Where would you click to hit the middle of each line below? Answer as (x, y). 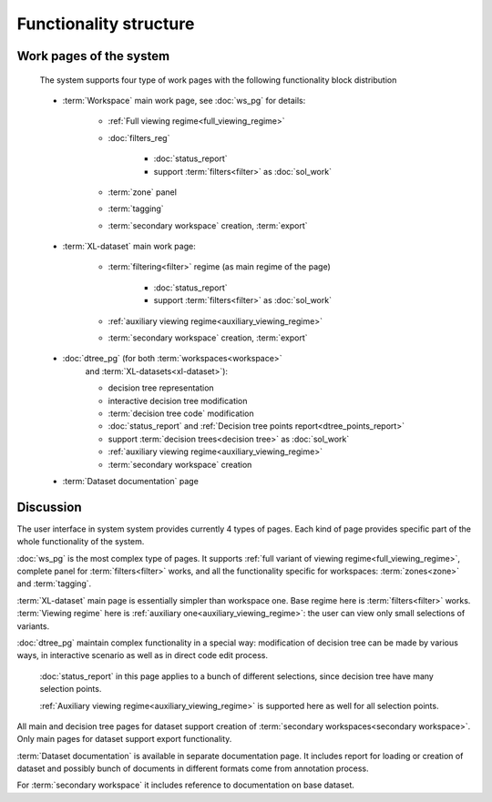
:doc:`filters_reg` (139, 137)
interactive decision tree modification (178, 401)
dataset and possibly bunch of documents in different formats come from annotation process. (193, 768)
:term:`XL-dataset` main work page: (129, 247)
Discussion (49, 507)
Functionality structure (106, 24)
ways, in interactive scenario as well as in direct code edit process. (143, 655)
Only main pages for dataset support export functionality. (124, 739)
